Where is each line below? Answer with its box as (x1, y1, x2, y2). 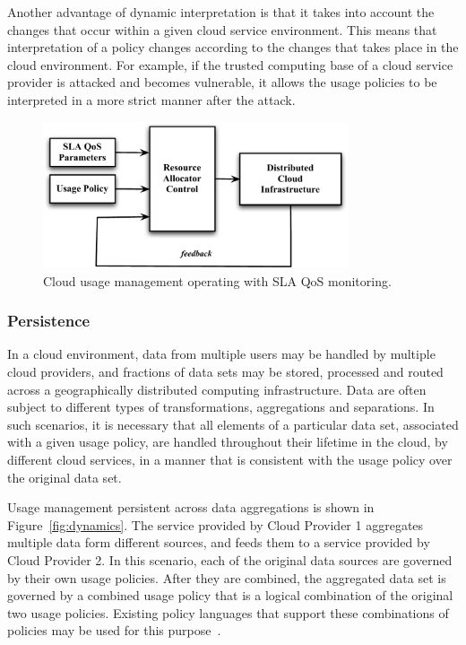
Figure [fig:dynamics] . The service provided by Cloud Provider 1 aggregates (7, 515, 424, 534)
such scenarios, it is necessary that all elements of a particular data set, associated (7, 414, 459, 433)
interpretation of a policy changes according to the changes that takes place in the (7, 38, 459, 57)
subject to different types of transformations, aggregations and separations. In (7, 397, 435, 416)
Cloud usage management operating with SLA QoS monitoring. (43, 271, 392, 290)
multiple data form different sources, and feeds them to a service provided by (7, 533, 430, 552)
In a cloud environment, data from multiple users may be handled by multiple (7, 344, 436, 363)
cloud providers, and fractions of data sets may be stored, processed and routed (7, 362, 444, 380)
